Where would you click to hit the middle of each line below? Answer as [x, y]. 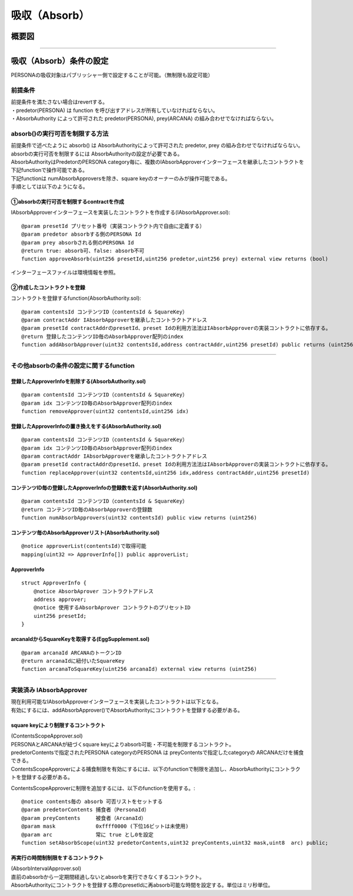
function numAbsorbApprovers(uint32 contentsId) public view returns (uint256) [139, 518]
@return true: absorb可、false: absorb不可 [83, 251]
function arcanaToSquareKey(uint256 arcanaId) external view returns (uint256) [139, 669]
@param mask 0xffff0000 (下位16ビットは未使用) [105, 826]
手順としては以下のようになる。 [49, 187]
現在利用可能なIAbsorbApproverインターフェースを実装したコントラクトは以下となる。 [116, 702]
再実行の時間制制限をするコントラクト [57, 858]
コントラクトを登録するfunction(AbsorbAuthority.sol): [76, 298]
